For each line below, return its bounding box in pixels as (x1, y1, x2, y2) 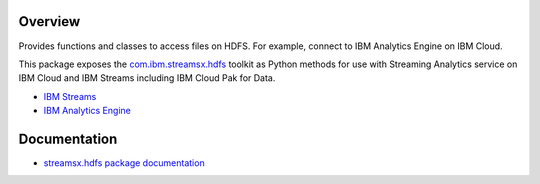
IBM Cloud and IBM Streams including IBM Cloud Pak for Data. (18, 72, 276, 84)
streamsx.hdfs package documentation (43, 156, 205, 169)
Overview (18, 13, 81, 30)
